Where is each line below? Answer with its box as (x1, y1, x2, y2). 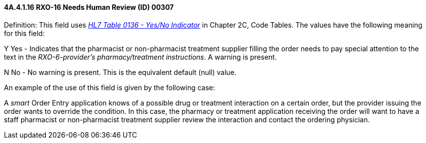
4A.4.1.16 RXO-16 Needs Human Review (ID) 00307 (4, 3, 174, 11)
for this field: (4, 29, 45, 37)
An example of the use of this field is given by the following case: (4, 83, 215, 92)
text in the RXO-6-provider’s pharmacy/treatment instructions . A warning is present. (4, 52, 277, 61)
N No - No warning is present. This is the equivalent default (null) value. (4, 68, 236, 76)
